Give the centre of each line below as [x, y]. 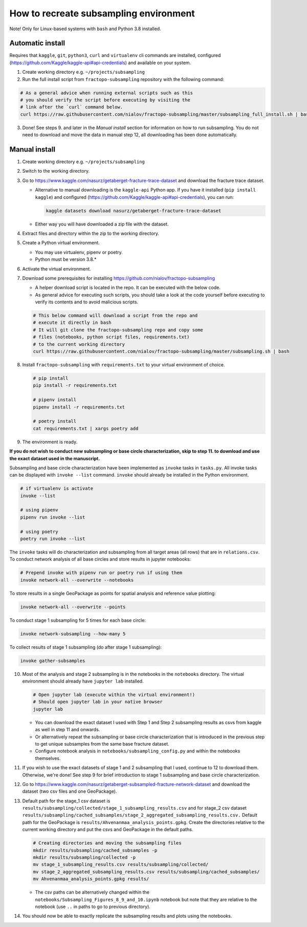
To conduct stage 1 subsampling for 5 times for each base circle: [78, 620]
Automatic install [37, 43]
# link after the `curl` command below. [71, 107]
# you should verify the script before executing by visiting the [105, 100]
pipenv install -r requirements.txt [79, 407]
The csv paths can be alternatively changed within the [92, 892]
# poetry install [55, 421]
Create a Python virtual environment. [61, 243]
